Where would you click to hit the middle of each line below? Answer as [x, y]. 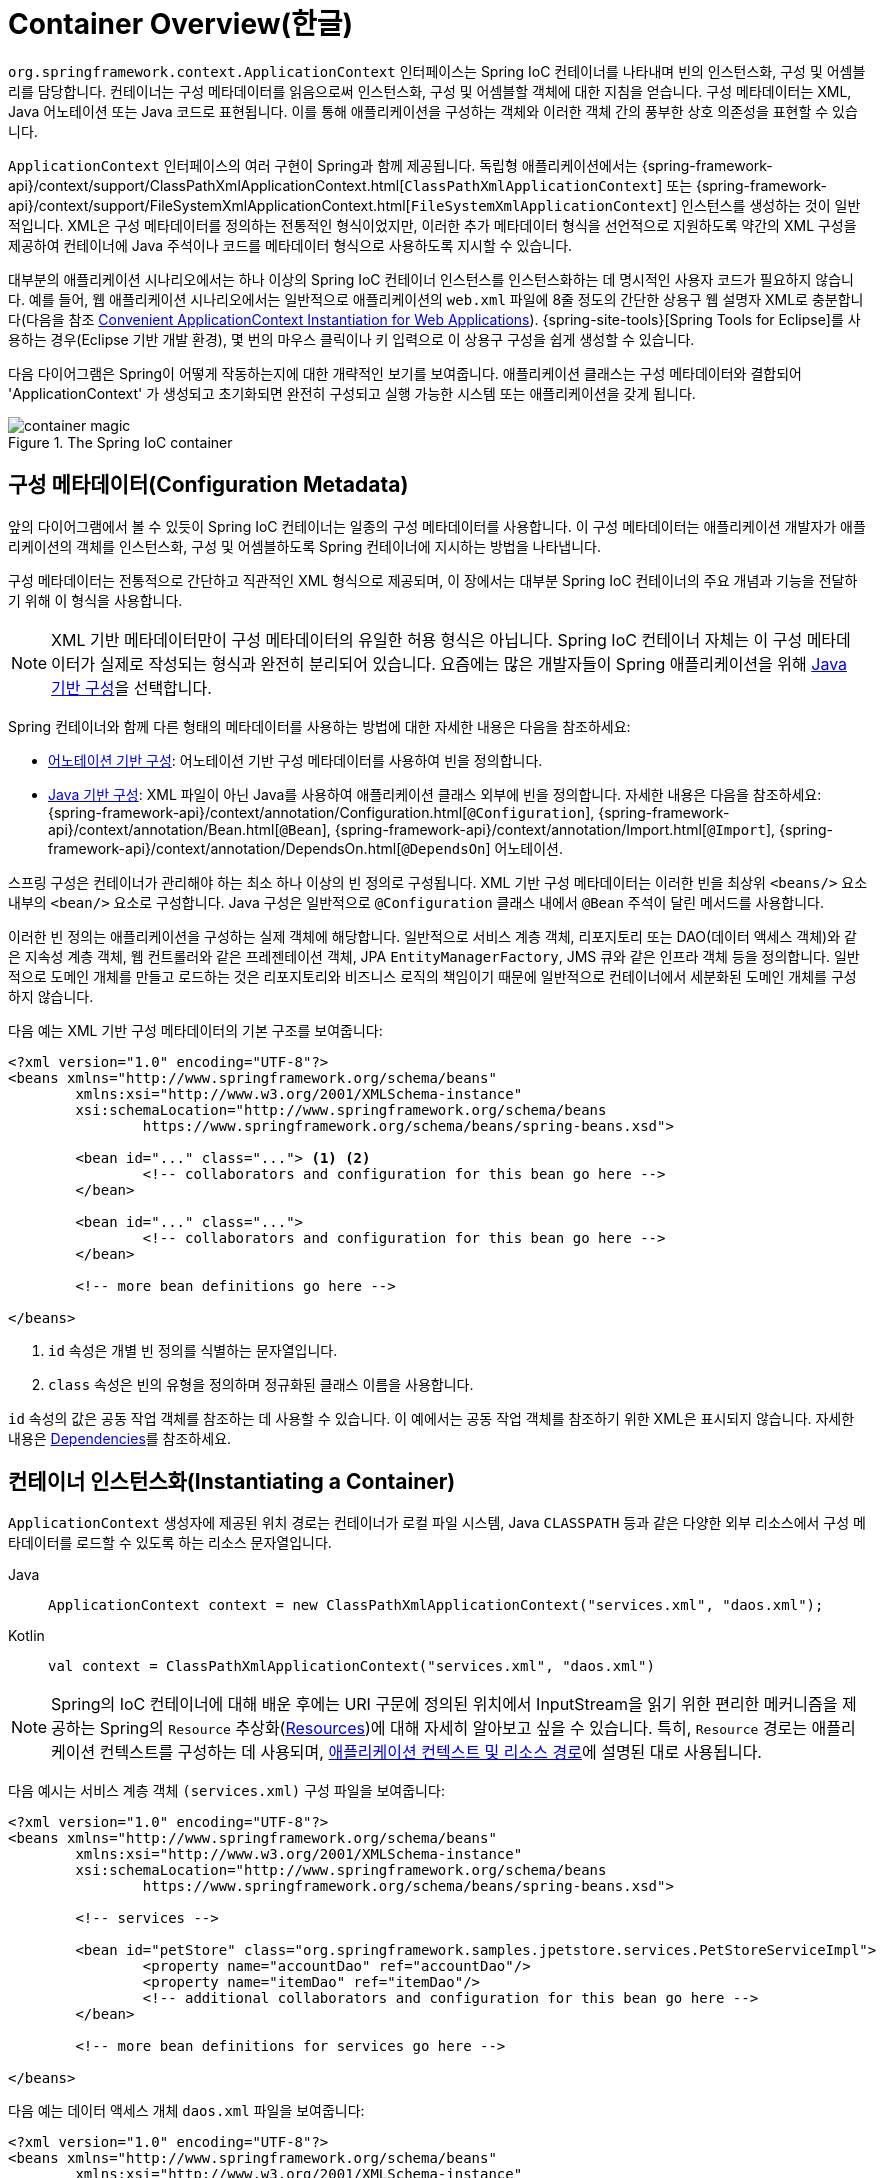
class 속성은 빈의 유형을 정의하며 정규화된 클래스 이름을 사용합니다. [261, 1384]
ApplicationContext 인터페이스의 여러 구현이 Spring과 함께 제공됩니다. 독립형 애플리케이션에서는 [323, 165]
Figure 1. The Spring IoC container [120, 442]
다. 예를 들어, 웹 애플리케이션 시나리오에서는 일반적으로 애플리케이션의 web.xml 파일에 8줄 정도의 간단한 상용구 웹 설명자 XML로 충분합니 [436, 299]
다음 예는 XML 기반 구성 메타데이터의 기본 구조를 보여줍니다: [195, 1030]
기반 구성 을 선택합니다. [131, 687]
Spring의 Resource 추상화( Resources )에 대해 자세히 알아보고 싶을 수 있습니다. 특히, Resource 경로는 [453, 1728]
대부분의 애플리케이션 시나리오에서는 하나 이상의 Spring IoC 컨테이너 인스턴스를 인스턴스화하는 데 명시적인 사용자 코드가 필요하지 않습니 [431, 279]
